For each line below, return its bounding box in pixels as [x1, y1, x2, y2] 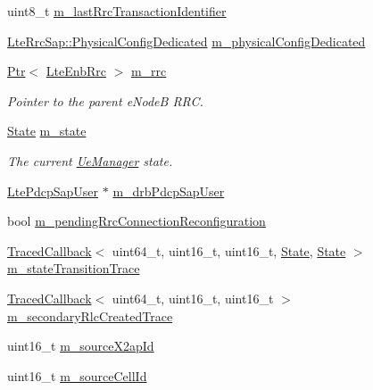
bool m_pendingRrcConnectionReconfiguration [7, 212, 266, 230]
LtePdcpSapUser [7, 181, 99, 200]
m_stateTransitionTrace [7, 259, 140, 278]
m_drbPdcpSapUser [112, 181, 225, 200]
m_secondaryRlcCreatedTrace [7, 306, 173, 325]
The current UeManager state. [7, 151, 173, 170]
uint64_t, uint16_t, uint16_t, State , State [112, 241, 346, 260]
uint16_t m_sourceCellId [7, 366, 147, 385]
